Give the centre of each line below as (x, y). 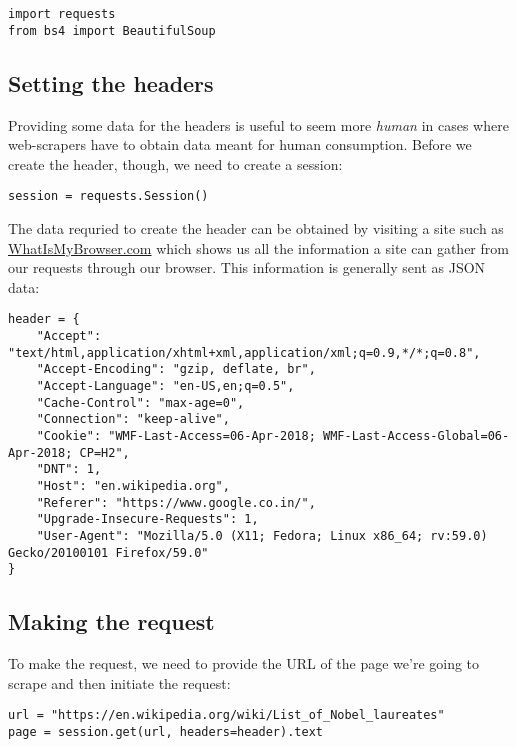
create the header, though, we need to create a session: (175, 163)
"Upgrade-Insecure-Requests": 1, (147, 519)
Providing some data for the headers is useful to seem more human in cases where (258, 124)
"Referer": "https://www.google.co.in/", (176, 502)
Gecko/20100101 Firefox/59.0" (108, 552)
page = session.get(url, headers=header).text (165, 731)
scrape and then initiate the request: (119, 682)
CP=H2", (104, 452)
